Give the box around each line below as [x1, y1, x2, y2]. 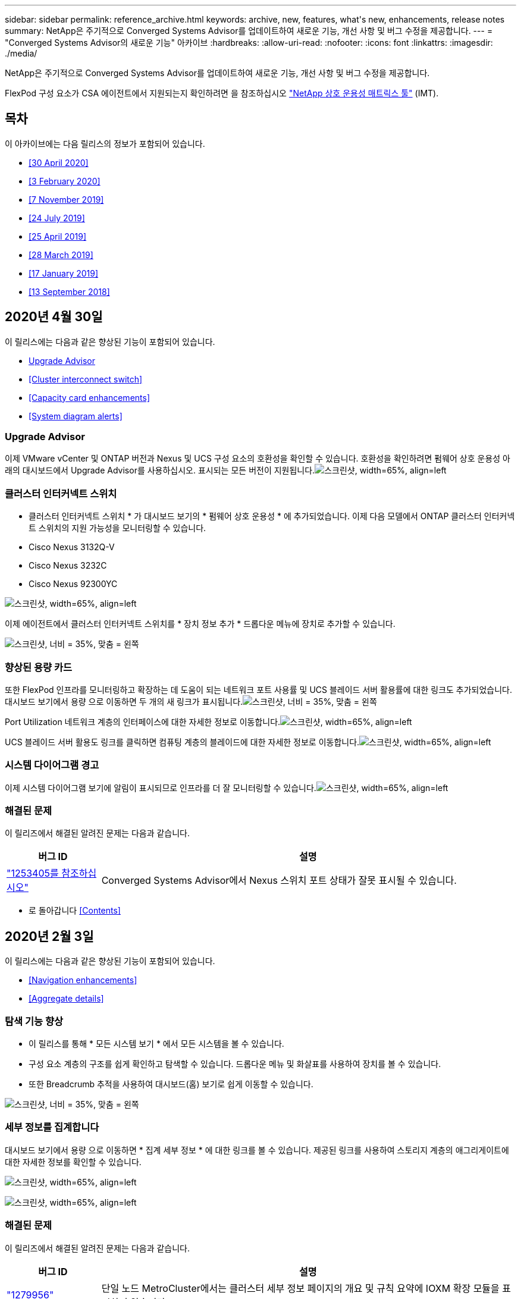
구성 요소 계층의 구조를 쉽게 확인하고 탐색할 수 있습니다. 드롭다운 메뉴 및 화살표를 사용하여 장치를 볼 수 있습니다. [29, 1059, 441, 1069]
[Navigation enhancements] [29, 975, 137, 986]
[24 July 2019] [29, 212, 85, 223]
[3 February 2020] [29, 175, 101, 186]
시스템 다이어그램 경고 [5, 759, 99, 771]
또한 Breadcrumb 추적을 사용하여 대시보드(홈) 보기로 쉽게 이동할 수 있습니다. [29, 1079, 313, 1090]
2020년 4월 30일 [5, 309, 103, 325]
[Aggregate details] [29, 993, 104, 1004]
